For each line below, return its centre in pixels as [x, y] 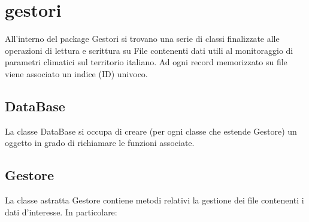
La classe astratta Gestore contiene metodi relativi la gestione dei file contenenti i [154, 200]
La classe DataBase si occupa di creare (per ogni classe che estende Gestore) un [151, 131]
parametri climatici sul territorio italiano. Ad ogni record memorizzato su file [146, 62]
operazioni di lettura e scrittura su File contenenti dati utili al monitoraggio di [149, 50]
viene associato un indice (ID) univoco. [76, 73]
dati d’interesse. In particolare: [61, 212]
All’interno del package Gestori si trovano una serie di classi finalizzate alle [142, 39]
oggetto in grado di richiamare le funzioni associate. [100, 143]
